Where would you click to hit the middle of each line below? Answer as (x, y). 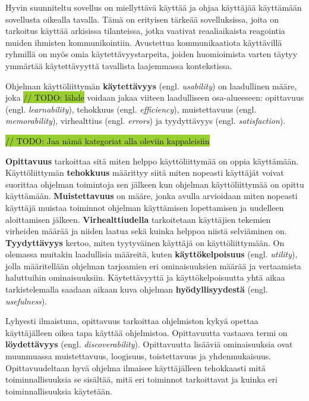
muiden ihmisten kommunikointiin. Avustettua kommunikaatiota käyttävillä (144, 42)
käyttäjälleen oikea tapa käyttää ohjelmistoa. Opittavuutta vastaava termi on (146, 332)
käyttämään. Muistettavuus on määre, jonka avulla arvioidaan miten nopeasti (152, 196)
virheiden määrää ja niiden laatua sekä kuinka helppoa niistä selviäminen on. (146, 231)
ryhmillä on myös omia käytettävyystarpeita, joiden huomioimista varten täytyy (152, 54)
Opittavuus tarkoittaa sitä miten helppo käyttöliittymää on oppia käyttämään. (152, 161)
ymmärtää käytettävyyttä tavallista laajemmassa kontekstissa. (119, 65)
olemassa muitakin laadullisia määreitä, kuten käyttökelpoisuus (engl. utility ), (152, 254)
